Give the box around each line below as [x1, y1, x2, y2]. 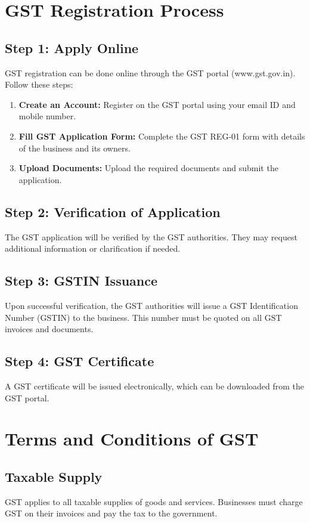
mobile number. [18, 110, 76, 122]
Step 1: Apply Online [5, 38, 139, 57]
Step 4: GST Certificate [5, 352, 154, 370]
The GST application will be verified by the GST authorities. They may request [5, 230, 297, 243]
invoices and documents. [5, 323, 94, 335]
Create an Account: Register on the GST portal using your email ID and [18, 98, 296, 110]
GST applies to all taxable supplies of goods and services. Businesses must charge [5, 495, 303, 507]
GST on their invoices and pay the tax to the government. [5, 507, 218, 519]
